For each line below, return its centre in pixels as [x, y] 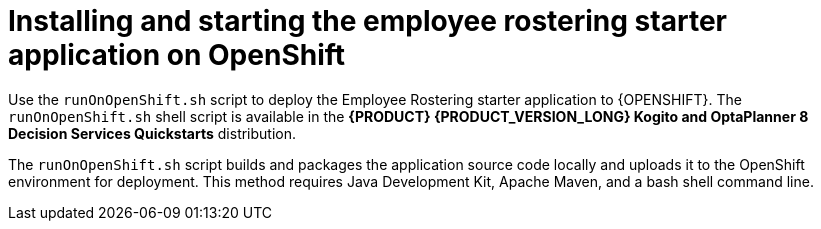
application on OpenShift [177, 55]
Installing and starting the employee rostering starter [367, 21]
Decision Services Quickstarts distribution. [152, 133]
